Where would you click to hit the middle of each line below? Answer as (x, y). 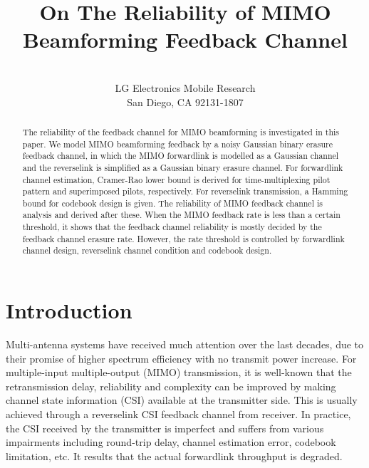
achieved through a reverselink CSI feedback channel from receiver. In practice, (178, 414)
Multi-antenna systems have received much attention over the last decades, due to (185, 344)
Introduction (69, 310)
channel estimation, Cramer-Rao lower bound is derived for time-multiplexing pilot (176, 179)
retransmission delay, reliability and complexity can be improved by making (171, 386)
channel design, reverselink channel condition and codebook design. (147, 250)
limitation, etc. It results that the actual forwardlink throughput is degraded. (174, 456)
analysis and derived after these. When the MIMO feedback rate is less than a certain (181, 215)
